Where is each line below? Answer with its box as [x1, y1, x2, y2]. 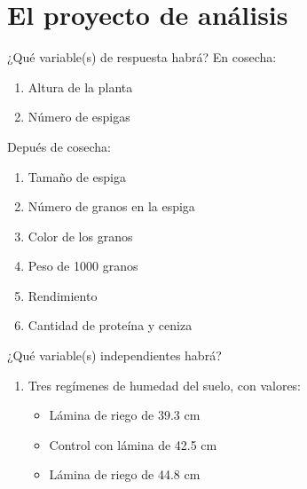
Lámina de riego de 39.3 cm [49, 406, 201, 424]
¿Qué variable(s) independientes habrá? [7, 346, 222, 365]
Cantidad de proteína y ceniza [28, 316, 193, 335]
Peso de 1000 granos [28, 256, 138, 275]
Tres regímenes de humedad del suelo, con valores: [28, 375, 302, 394]
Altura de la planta [28, 77, 133, 96]
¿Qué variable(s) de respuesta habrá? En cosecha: [7, 48, 277, 67]
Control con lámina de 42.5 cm [49, 435, 217, 454]
